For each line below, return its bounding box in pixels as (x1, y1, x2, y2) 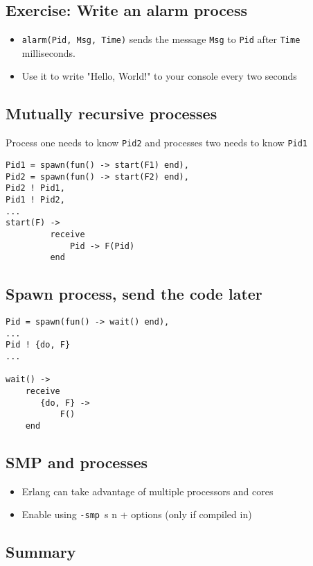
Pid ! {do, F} (6, 340, 71, 350)
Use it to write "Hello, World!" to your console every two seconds (21, 69, 297, 83)
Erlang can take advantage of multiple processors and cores (21, 483, 274, 498)
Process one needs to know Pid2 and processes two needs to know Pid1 (6, 135, 308, 150)
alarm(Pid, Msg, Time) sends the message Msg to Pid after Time (21, 32, 301, 46)
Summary (6, 541, 76, 563)
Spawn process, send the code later (6, 283, 262, 305)
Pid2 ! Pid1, (6, 183, 65, 194)
